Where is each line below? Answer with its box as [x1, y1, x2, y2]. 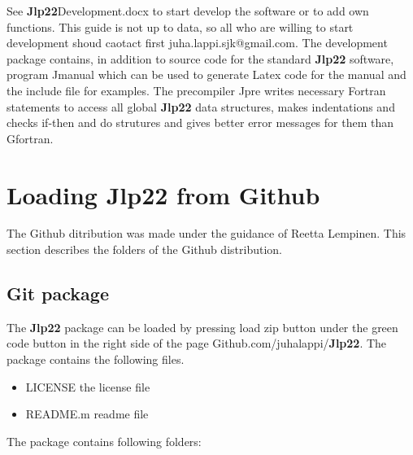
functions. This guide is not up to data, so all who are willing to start [7, 18, 354, 35]
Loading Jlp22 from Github [7, 177, 320, 211]
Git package [7, 281, 109, 306]
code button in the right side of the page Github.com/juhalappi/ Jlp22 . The [7, 335, 387, 352]
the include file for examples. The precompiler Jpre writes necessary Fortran [7, 81, 386, 98]
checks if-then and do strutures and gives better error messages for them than [7, 114, 393, 131]
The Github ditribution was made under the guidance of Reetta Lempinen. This [7, 225, 406, 242]
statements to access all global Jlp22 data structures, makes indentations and [7, 98, 395, 115]
